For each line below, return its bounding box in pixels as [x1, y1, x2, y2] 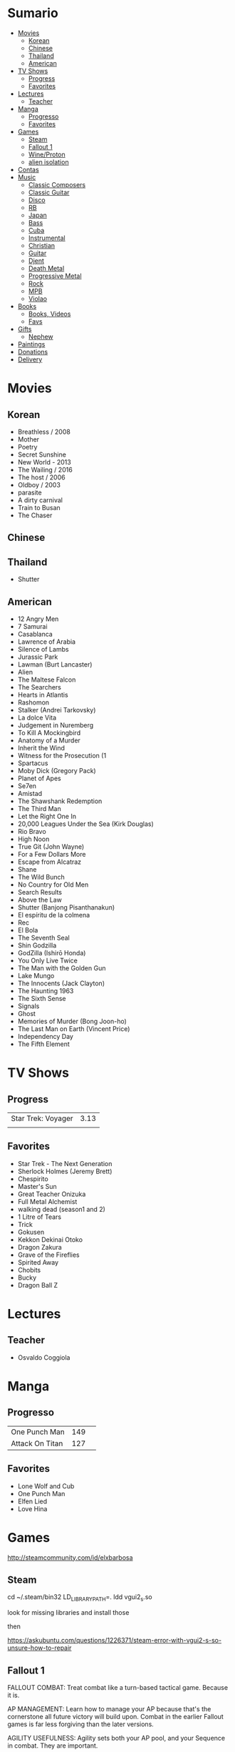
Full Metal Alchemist [17, 1197, 78, 1205]
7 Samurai [17, 622, 48, 630]
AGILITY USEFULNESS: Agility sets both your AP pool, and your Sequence [7, 1733, 226, 1742]
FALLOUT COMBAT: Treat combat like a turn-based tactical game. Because [7, 1683, 229, 1691]
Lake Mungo [17, 971, 55, 980]
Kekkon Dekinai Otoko [17, 1235, 83, 1244]
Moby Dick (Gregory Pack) [17, 766, 96, 775]
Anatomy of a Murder [17, 736, 80, 745]
